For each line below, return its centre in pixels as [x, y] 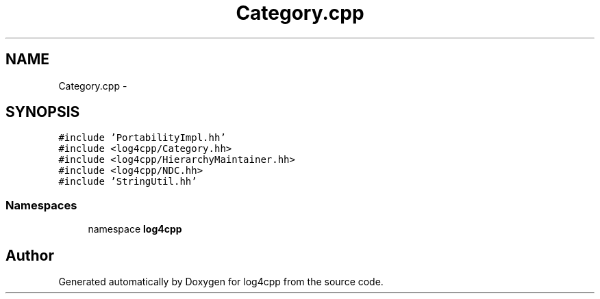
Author [30, 255]
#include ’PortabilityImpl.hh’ [142, 138]
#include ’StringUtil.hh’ [128, 182]
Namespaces [41, 205]
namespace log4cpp [135, 229]
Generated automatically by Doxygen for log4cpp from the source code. [221, 282]
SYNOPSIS [43, 112]
